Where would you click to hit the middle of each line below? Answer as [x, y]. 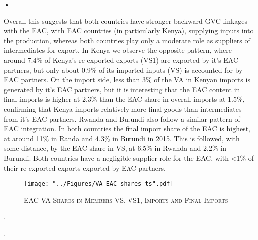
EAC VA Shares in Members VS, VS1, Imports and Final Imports [126, 199]
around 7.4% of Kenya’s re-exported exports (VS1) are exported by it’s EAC [121, 60]
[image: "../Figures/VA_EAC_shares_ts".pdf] [99, 184]
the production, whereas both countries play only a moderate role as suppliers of [127, 40]
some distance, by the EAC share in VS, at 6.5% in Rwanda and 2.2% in [115, 148]
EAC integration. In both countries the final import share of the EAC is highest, [127, 128]
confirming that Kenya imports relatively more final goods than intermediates [123, 109]
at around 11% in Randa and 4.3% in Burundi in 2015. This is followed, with [122, 138]
